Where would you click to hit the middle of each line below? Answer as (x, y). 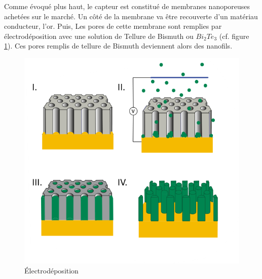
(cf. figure (234, 36)
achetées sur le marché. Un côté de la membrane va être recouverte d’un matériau (131, 16)
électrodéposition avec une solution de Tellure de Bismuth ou (99, 36)
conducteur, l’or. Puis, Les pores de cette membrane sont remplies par (113, 26)
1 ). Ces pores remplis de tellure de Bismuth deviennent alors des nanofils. (118, 46)
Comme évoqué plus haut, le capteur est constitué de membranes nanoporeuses (127, 6)
